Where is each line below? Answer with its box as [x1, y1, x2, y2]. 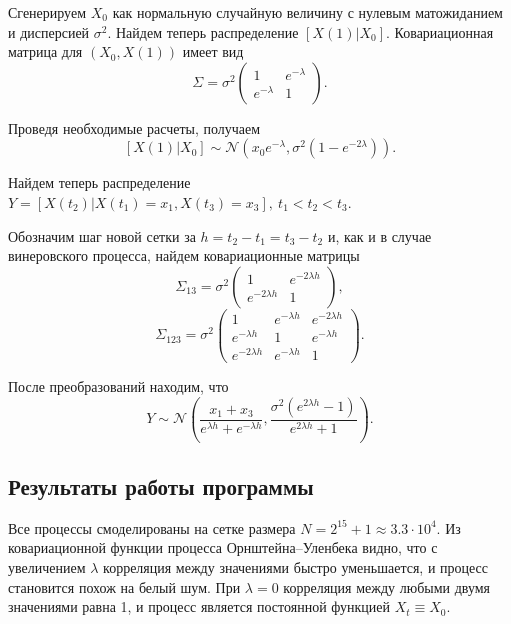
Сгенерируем [8, 2, 87, 22]
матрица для [8, 41, 83, 62]
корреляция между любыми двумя [283, 576, 491, 597]
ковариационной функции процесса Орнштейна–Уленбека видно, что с [8, 537, 438, 558]
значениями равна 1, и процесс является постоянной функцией [8, 596, 391, 617]
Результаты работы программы [8, 471, 314, 502]
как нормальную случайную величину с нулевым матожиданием [112, 2, 503, 22]
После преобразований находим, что [8, 376, 229, 397]
